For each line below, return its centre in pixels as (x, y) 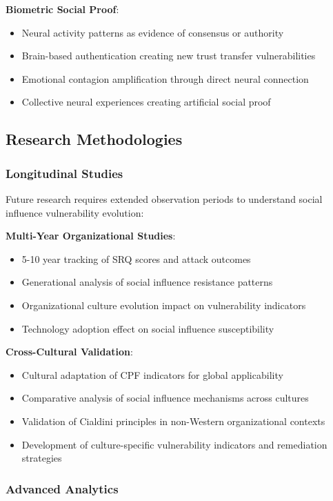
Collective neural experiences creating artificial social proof (146, 102)
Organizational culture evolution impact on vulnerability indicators (164, 305)
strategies (42, 458)
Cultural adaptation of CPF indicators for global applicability (152, 374)
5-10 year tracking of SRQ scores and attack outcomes (136, 258)
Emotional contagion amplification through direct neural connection (165, 78)
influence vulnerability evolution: (75, 212)
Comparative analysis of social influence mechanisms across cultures (165, 398)
